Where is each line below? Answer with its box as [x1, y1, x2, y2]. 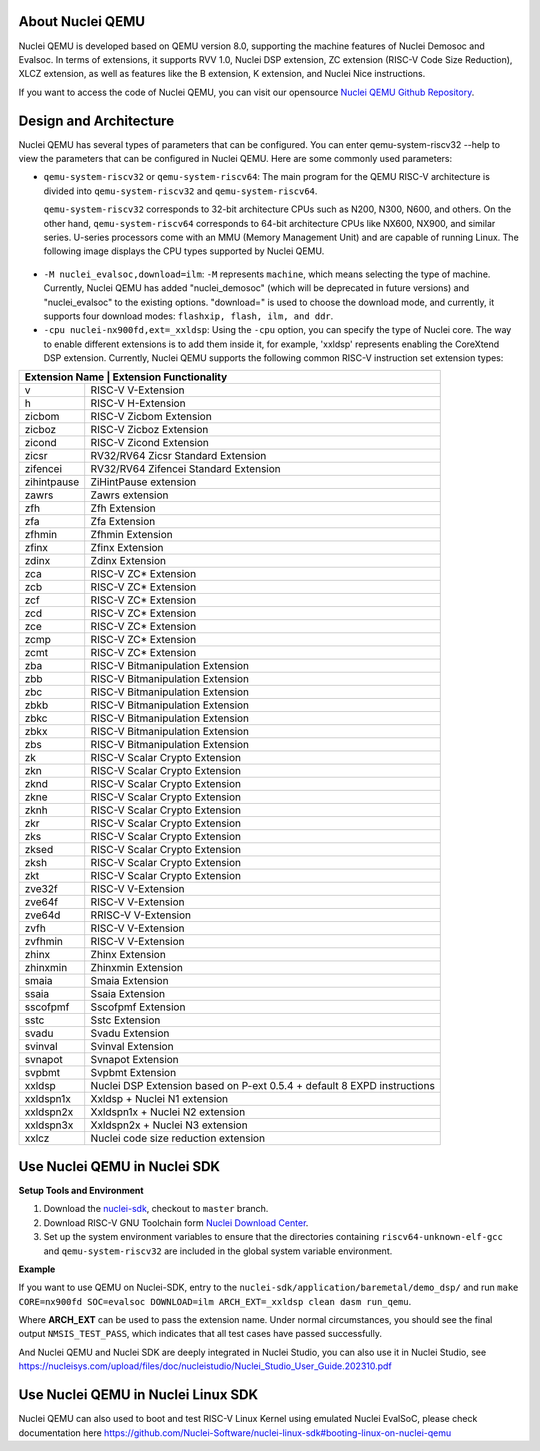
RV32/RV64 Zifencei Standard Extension [90, 462, 282, 476]
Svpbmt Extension [90, 1066, 177, 1080]
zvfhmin [24, 935, 64, 949]
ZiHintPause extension [90, 475, 197, 489]
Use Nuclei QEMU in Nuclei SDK [18, 1158, 220, 1175]
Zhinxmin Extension [90, 961, 184, 975]
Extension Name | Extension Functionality [24, 370, 228, 384]
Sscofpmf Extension [90, 1000, 186, 1014]
